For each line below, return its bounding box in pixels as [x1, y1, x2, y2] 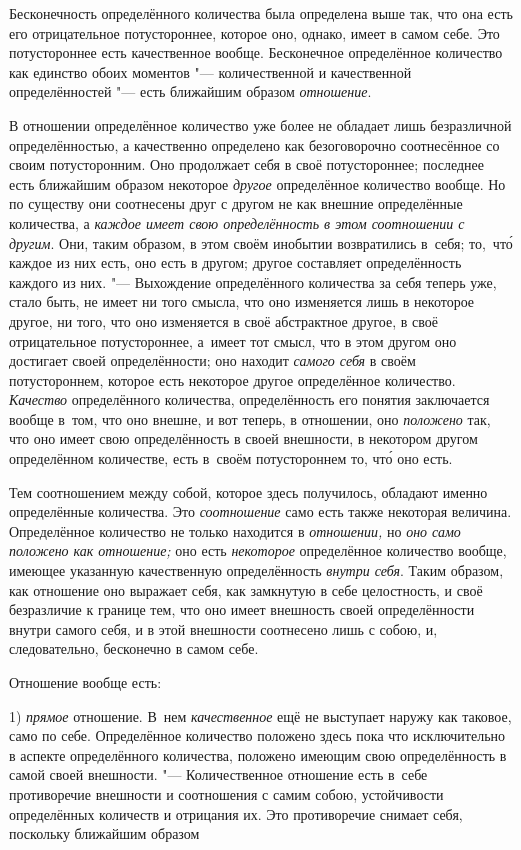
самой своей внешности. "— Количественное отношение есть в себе [9, 764, 428, 785]
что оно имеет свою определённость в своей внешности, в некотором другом [9, 428, 478, 449]
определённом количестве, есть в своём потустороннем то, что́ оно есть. [9, 448, 453, 469]
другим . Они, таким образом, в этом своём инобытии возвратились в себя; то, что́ [9, 232, 513, 253]
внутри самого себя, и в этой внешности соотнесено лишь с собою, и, [9, 618, 438, 639]
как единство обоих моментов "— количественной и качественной [9, 61, 412, 82]
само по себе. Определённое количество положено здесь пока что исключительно [9, 725, 506, 746]
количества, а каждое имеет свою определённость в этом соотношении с [9, 212, 465, 233]
